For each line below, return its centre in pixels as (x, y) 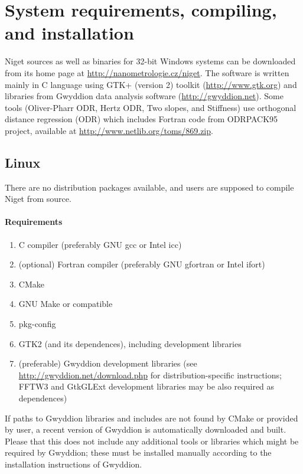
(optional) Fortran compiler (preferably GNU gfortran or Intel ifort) (142, 264)
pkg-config (37, 324)
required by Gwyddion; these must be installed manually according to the (138, 452)
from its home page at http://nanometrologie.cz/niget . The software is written (147, 72)
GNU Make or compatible (66, 304)
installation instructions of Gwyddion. (74, 464)
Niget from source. (38, 199)
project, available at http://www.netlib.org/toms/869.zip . (109, 130)
